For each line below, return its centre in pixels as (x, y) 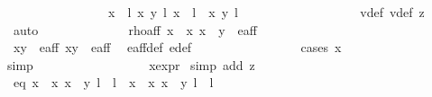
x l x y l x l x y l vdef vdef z (266, 12)
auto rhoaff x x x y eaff (135, 29)
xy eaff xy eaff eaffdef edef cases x (177, 47)
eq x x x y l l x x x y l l (113, 82)
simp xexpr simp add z (131, 64)
